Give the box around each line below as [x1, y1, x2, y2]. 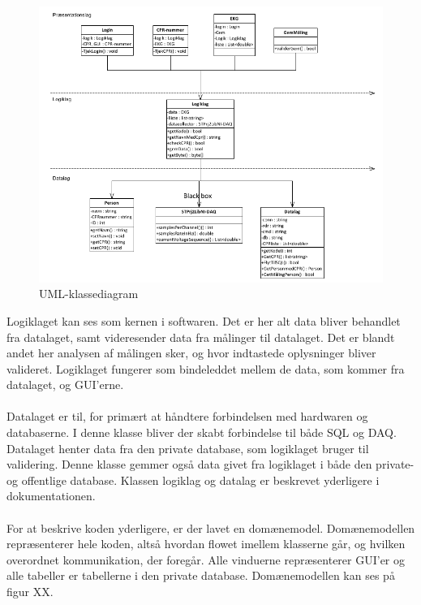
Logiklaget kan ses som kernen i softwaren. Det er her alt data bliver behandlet [6, 312, 401, 329]
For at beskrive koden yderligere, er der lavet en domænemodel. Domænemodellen [6, 519, 415, 536]
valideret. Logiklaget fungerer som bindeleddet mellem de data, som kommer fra [6, 360, 405, 377]
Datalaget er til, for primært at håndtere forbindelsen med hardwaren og [6, 408, 368, 425]
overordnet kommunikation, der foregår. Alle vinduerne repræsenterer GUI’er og [6, 551, 406, 568]
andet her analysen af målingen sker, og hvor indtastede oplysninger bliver [6, 344, 376, 361]
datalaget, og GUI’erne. [6, 376, 124, 393]
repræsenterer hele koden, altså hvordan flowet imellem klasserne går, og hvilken [6, 535, 406, 552]
